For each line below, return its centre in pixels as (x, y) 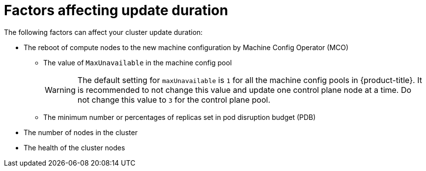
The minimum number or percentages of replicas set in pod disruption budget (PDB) (180, 117)
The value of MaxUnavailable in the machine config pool (138, 62)
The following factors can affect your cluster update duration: (103, 32)
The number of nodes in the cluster (81, 132)
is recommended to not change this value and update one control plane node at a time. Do (244, 90)
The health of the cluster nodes (74, 147)
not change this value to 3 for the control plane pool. (174, 100)
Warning (60, 90)
